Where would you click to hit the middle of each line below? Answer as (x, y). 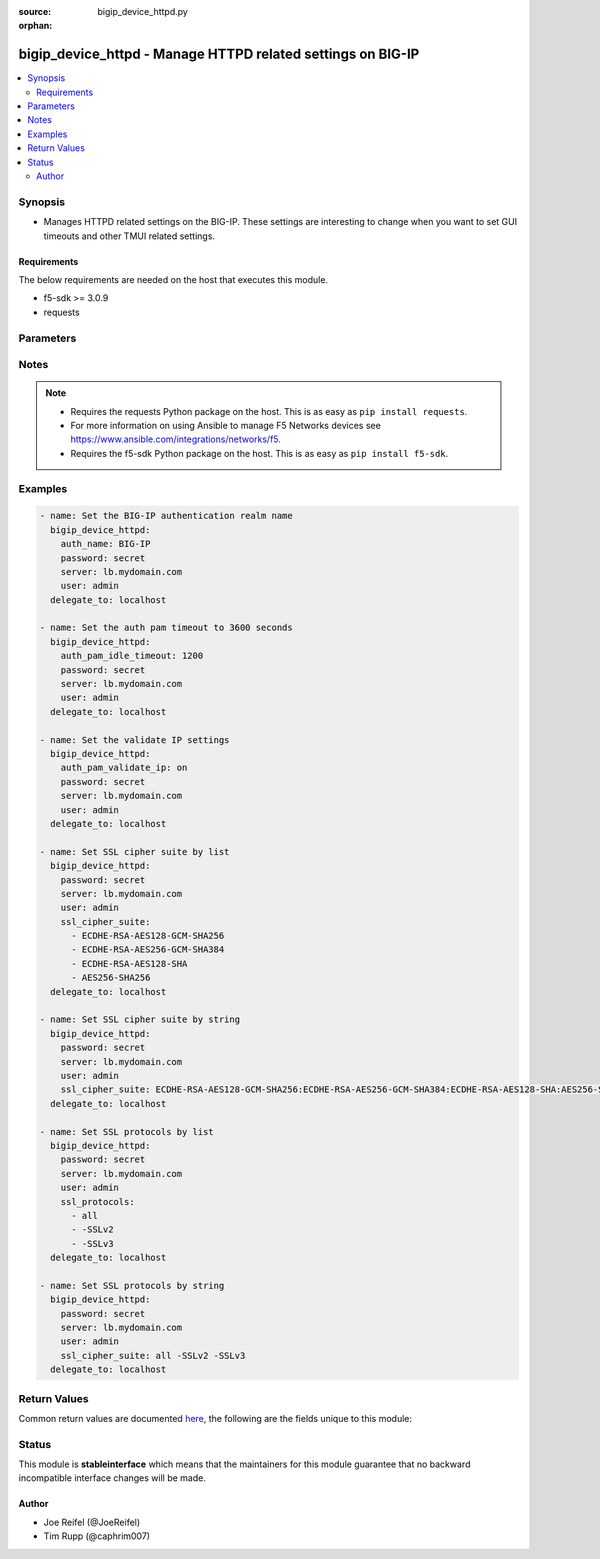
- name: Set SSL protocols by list (126, 1131)
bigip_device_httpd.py (143, 11)
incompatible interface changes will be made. (112, 1478)
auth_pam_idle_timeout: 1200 (132, 656)
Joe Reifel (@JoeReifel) (92, 1522)
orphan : (35, 26)
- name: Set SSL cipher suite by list (134, 851)
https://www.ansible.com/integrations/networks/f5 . (176, 439)
